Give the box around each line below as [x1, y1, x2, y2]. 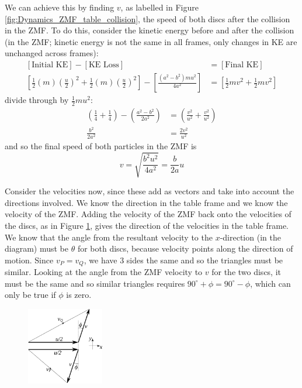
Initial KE [32, 60, 68, 69]
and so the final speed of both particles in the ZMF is [5, 140, 197, 152]
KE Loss [88, 60, 119, 69]
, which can [250, 277, 291, 289]
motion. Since [5, 253, 54, 266]
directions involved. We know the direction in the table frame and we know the [5, 196, 288, 208]
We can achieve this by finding [5, 1, 114, 13]
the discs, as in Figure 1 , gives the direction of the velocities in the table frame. [5, 219, 289, 232]
